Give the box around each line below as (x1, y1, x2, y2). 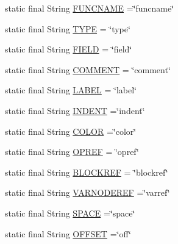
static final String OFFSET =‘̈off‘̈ (5, 227, 131, 240)
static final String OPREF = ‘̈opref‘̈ (5, 145, 139, 158)
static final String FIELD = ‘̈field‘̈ (5, 43, 132, 56)
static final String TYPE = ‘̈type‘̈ (5, 22, 130, 35)
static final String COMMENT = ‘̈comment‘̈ (5, 63, 171, 76)
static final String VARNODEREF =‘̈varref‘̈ (5, 186, 170, 199)
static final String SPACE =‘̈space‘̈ (5, 206, 135, 219)
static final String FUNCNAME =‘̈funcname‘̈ (5, 2, 174, 14)
